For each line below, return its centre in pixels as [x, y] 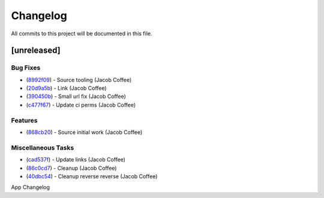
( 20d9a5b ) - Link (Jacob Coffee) [67, 88]
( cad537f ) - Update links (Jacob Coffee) [76, 160]
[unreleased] [36, 51]
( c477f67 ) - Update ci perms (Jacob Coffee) [81, 105]
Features [24, 120]
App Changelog [31, 187]
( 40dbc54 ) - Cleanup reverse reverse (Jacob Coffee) [92, 176]
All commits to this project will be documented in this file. [82, 33]
